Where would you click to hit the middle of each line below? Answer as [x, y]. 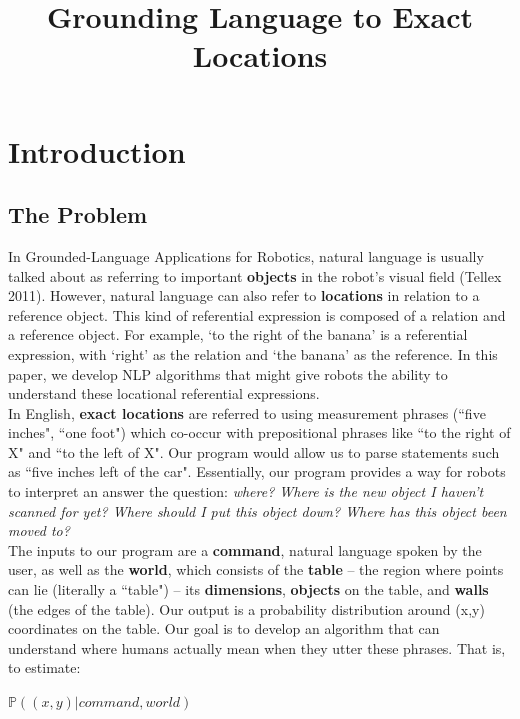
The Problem [78, 214]
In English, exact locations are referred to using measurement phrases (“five [247, 412]
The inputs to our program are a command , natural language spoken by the [245, 549]
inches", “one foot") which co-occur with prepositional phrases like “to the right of [259, 432]
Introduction [97, 150]
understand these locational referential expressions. [164, 393]
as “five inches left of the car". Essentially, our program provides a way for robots [257, 471]
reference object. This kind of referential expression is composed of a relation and [257, 314]
